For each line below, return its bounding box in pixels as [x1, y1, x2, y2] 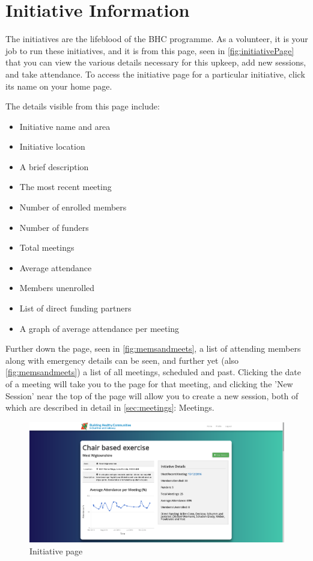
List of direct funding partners [19, 302, 132, 314]
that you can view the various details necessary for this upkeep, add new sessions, [5, 56, 306, 69]
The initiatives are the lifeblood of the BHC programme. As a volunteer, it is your [5, 32, 308, 45]
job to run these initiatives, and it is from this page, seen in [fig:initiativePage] [5, 44, 294, 57]
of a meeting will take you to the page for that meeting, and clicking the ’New [5, 378, 293, 390]
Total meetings [19, 241, 74, 254]
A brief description [19, 160, 89, 173]
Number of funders [19, 221, 89, 233]
